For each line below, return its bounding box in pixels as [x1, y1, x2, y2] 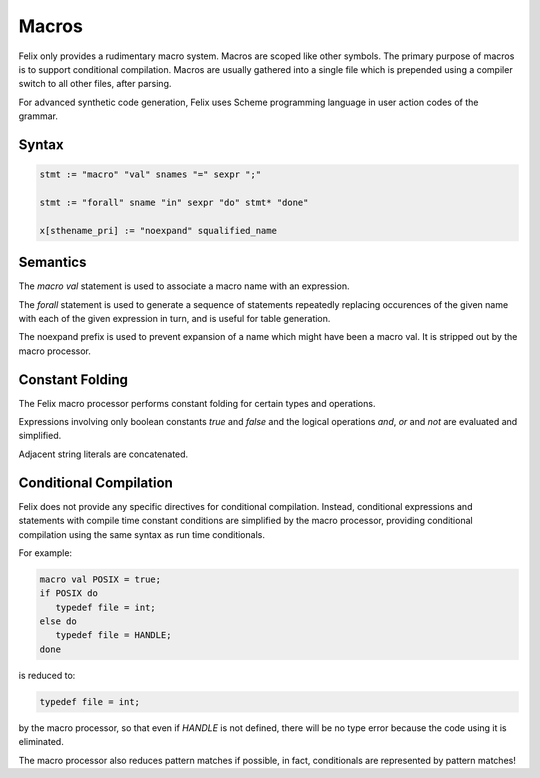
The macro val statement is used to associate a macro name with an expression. [18, 280, 350, 292]
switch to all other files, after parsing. [18, 78, 172, 90]
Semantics [18, 254, 87, 271]
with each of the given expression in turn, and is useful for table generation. [18, 312, 331, 324]
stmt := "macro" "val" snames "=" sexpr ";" [39, 169, 262, 180]
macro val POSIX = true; [39, 573, 162, 585]
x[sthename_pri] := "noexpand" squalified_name [39, 225, 277, 236]
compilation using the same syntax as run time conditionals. [18, 528, 265, 540]
